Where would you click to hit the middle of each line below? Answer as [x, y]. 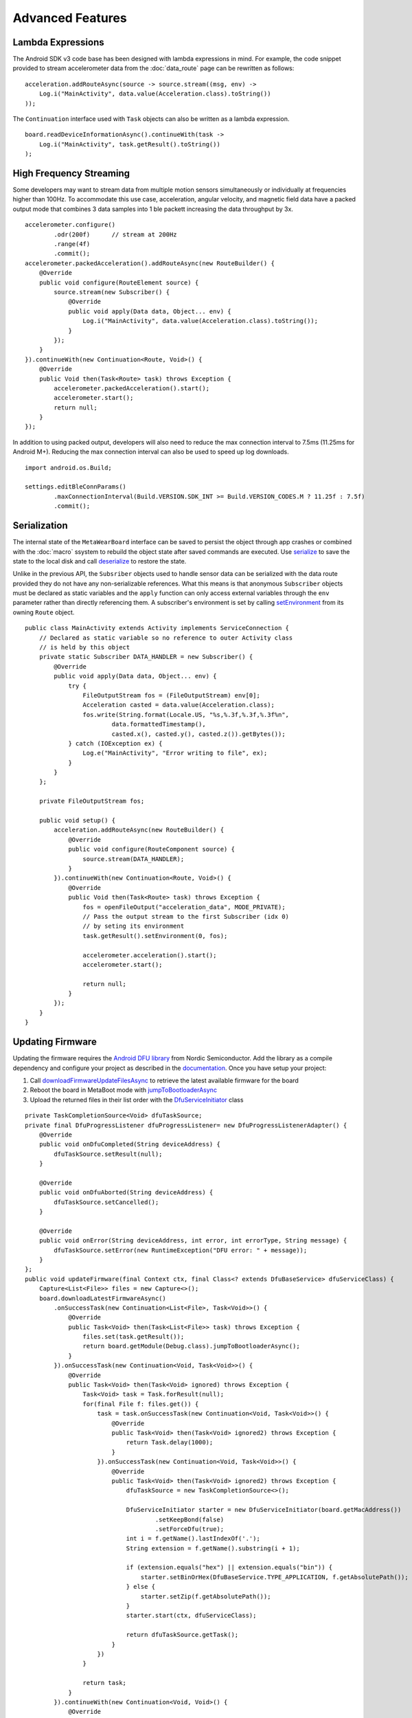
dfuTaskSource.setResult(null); [108, 1154]
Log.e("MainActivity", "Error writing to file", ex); [175, 753]
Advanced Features [70, 18]
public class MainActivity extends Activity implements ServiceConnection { [157, 628]
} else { [141, 1587]
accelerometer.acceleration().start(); [150, 955]
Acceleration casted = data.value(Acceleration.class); [179, 705]
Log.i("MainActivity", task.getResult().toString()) [130, 144]
